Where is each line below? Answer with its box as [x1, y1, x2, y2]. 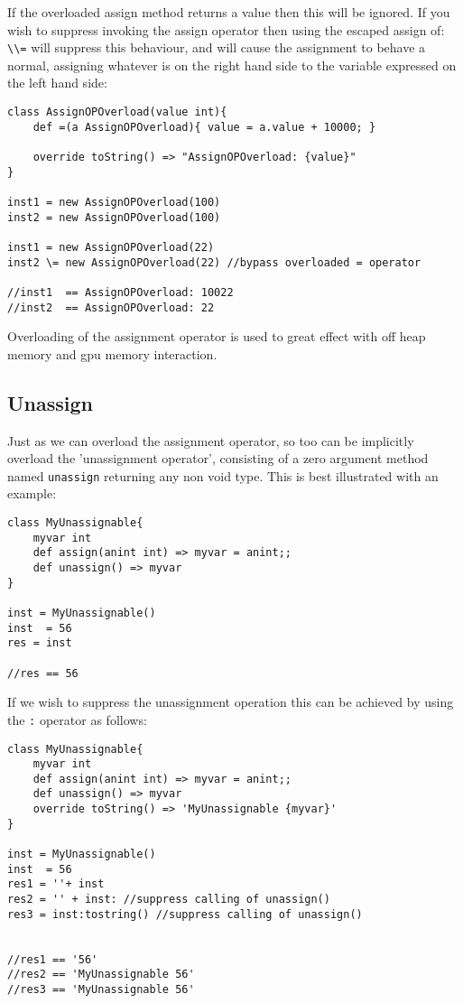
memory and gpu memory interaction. [7, 344, 218, 363]
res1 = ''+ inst [7, 878, 105, 891]
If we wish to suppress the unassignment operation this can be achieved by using [7, 692, 454, 711]
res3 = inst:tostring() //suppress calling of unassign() [7, 907, 363, 921]
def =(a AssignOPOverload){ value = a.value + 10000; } [32, 120, 376, 134]
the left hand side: [7, 73, 107, 92]
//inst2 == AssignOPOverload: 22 [7, 301, 215, 314]
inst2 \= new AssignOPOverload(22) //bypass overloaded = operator [7, 255, 421, 269]
